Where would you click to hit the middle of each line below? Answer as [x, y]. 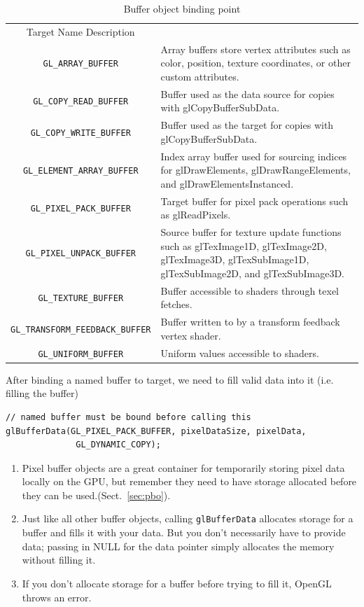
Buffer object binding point [182, 8]
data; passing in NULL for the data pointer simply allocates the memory [178, 546]
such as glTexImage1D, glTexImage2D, [244, 245]
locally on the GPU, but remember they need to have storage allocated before [189, 481]
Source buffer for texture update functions [251, 232]
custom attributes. [200, 76]
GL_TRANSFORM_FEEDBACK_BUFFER [81, 329]
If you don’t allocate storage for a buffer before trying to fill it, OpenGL [177, 583]
